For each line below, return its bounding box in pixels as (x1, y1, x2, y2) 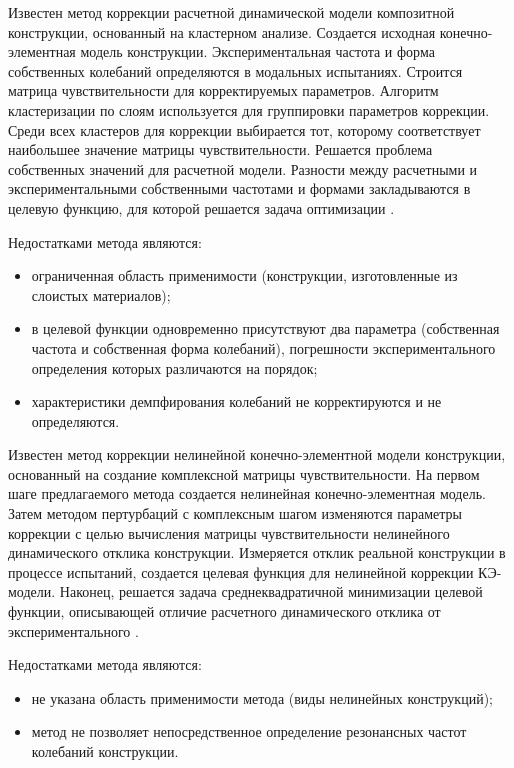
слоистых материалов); (31, 284, 171, 305)
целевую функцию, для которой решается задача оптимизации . (8, 197, 395, 218)
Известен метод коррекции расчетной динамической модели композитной (8, 2, 455, 22)
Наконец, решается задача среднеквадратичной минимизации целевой (59, 581, 483, 602)
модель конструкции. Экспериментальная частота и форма (80, 41, 435, 62)
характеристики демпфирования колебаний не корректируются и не (31, 391, 442, 412)
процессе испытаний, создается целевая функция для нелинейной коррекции (8, 561, 474, 582)
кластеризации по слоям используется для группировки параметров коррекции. (8, 99, 490, 120)
